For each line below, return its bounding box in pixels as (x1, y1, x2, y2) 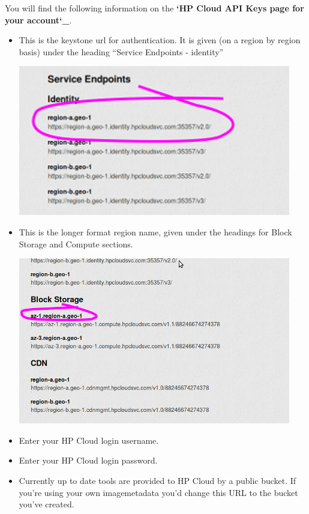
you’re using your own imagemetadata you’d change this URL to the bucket (19, 486, 298, 498)
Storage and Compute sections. (19, 237, 133, 250)
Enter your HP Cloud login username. (19, 434, 159, 446)
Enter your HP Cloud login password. (19, 454, 158, 467)
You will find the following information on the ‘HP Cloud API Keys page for (5, 2, 304, 14)
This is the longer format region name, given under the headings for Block (19, 225, 292, 238)
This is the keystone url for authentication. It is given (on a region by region (19, 34, 301, 46)
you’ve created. (19, 498, 74, 510)
